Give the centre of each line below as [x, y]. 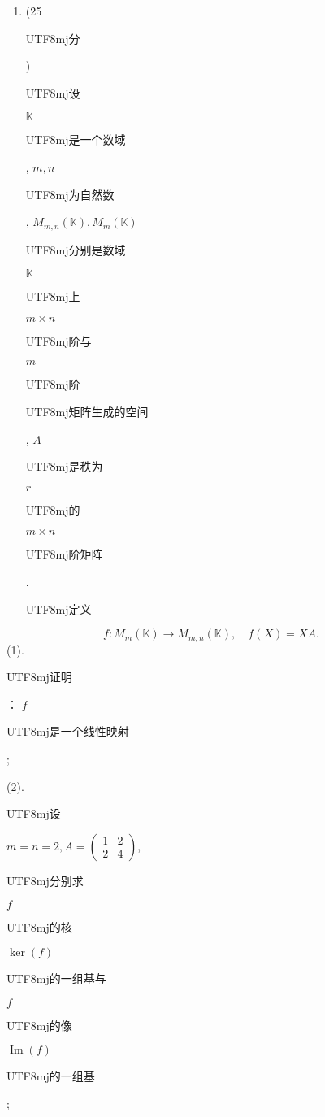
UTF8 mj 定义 [58, 608]
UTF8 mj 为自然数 [70, 194]
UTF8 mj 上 [53, 296]
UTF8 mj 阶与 [58, 340]
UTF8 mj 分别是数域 [76, 249]
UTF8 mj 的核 [39, 927]
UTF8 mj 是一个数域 [76, 139]
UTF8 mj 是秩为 [64, 466]
